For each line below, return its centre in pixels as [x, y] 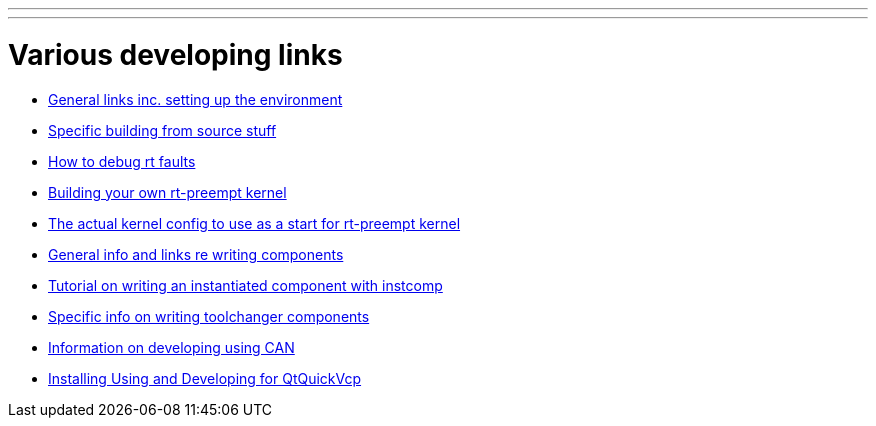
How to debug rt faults [122, 161]
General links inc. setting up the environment [195, 99]
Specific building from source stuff [162, 130]
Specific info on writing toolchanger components [209, 316]
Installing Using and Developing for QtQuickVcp [205, 378]
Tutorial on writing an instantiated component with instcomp [245, 285]
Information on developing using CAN [171, 347]
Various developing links [175, 54]
